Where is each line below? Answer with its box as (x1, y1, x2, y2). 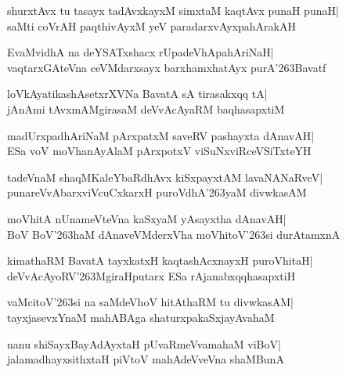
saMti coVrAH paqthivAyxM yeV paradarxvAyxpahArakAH (7, 17, 296, 34)
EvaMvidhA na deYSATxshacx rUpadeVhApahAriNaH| (7, 44, 274, 60)
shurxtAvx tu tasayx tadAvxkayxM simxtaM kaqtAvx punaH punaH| (7, 2, 339, 18)
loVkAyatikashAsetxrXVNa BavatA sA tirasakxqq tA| (7, 85, 268, 102)
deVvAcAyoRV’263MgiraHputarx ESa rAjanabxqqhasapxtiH (7, 267, 296, 284)
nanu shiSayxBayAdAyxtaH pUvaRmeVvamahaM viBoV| (7, 335, 281, 352)
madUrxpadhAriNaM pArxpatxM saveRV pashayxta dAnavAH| (7, 127, 315, 143)
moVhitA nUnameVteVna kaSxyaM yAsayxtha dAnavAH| (7, 210, 287, 226)
